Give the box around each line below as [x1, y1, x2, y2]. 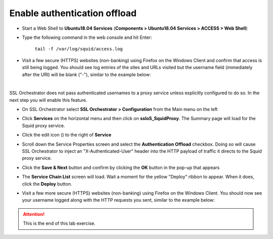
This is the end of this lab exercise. [23, 220, 96, 226]
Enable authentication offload [9, 8, 136, 19]
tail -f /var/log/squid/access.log [34, 46, 123, 52]
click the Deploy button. [22, 181, 72, 187]
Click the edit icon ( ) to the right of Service [22, 132, 112, 138]
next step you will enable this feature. [9, 97, 87, 103]
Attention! [23, 211, 45, 217]
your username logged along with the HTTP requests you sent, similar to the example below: [22, 197, 215, 203]
